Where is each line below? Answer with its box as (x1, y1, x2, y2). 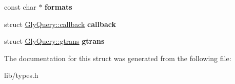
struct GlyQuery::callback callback (4, 18, 116, 29)
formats (45, 2, 72, 12)
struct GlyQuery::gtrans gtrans (4, 36, 105, 46)
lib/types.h (4, 70, 38, 80)
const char (4, 2, 36, 12)
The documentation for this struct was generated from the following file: (4, 52, 231, 63)
